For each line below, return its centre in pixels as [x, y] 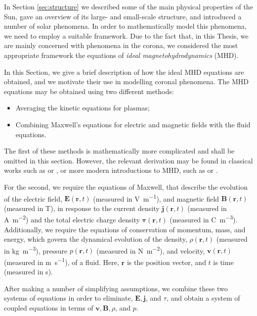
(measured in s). [28, 272]
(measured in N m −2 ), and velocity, [151, 250]
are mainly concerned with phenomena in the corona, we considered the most [121, 45]
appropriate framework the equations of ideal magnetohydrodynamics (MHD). [121, 55]
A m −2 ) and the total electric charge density [72, 219]
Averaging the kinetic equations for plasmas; [83, 108]
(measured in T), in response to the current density [82, 208]
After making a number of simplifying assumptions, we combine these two [116, 288]
